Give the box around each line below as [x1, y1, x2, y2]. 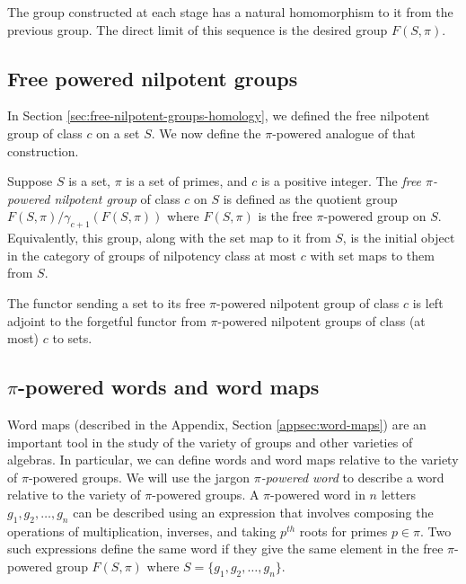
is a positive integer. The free [260, 172, 422, 190]
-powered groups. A [152, 485, 259, 504]
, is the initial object [342, 228, 455, 247]
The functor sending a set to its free [7, 293, 206, 312]
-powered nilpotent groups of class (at [217, 311, 426, 330]
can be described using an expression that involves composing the [73, 502, 434, 521]
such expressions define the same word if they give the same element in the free [7, 539, 444, 558]
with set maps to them [310, 245, 435, 264]
